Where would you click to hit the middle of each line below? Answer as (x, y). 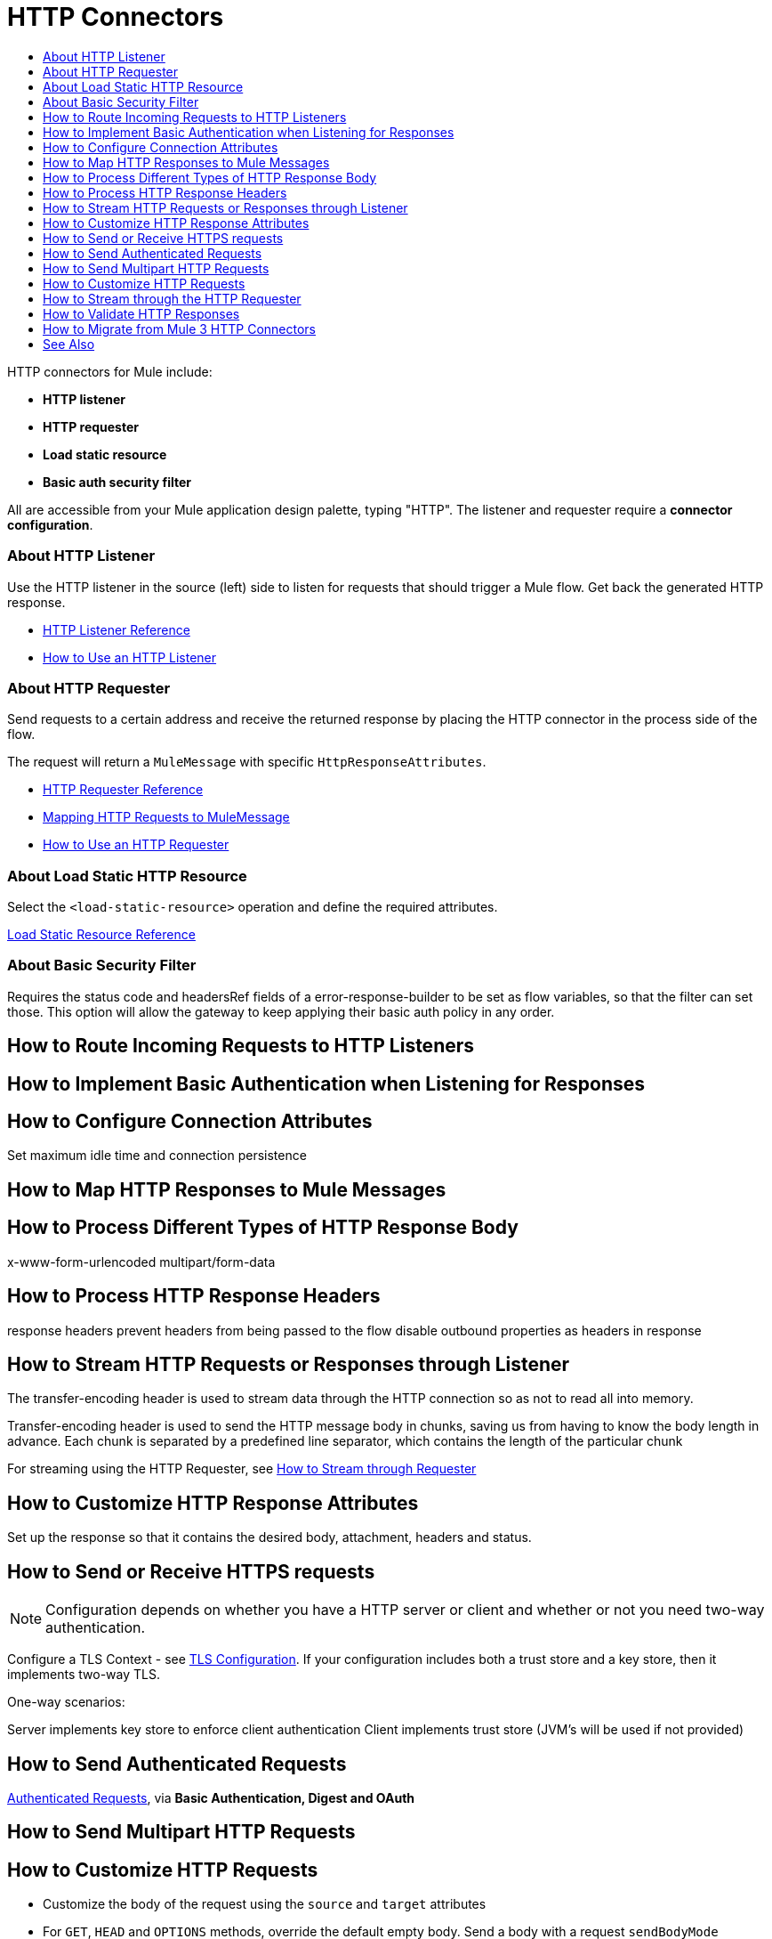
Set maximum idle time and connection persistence (157, 1156)
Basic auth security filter (117, 482)
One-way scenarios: (66, 1702)
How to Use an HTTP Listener (130, 657)
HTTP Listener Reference (117, 629)
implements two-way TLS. (84, 1675)
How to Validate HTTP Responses (141, 313)
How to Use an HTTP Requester (136, 845)
